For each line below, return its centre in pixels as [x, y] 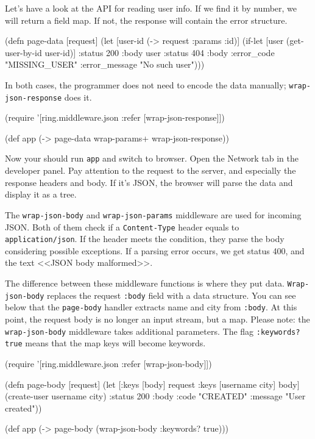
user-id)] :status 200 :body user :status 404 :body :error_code [160, 52]
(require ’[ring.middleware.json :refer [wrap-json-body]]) [108, 363]
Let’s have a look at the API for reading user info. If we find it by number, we [151, 8]
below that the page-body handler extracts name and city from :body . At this [151, 307]
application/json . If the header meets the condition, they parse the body [145, 239]
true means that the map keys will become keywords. [105, 343]
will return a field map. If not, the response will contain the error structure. [146, 20]
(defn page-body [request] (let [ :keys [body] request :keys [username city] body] [152, 384]
